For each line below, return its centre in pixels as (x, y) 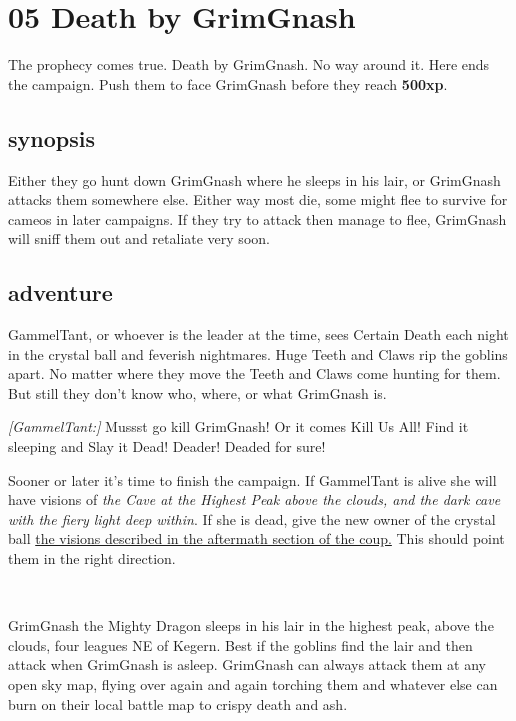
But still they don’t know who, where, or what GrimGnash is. (197, 392)
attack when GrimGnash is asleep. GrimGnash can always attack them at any (247, 664)
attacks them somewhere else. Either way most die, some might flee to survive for (258, 199)
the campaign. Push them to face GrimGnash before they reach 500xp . (228, 83)
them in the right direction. (92, 558)
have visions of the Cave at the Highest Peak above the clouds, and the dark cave (254, 499)
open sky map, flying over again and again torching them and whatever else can (253, 684)
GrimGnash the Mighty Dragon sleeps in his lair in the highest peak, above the (251, 625)
